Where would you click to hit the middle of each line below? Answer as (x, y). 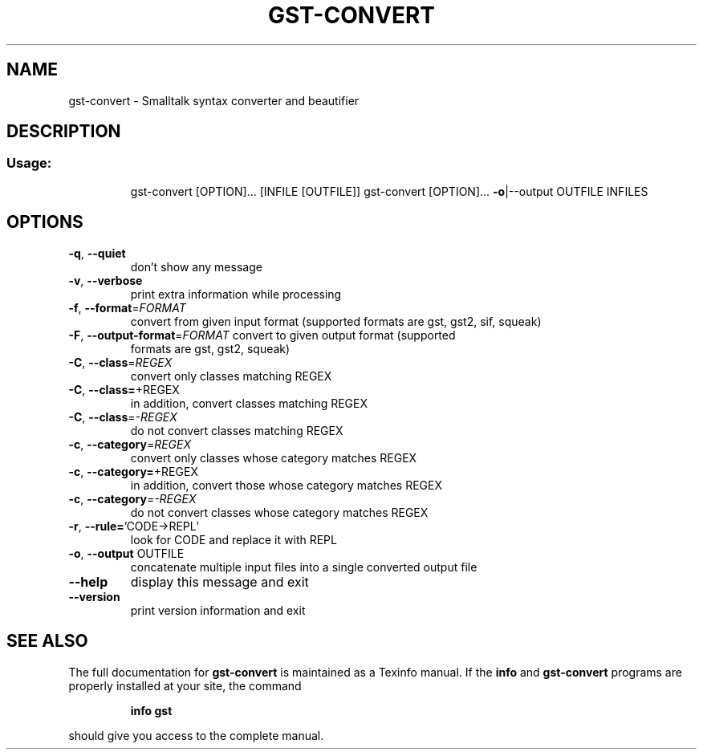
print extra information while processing (236, 294)
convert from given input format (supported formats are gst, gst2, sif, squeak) (336, 321)
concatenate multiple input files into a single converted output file (304, 567)
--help (88, 581)
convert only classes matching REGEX (231, 376)
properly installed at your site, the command (185, 685)
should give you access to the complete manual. (196, 735)
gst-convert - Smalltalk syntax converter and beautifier (214, 100)
